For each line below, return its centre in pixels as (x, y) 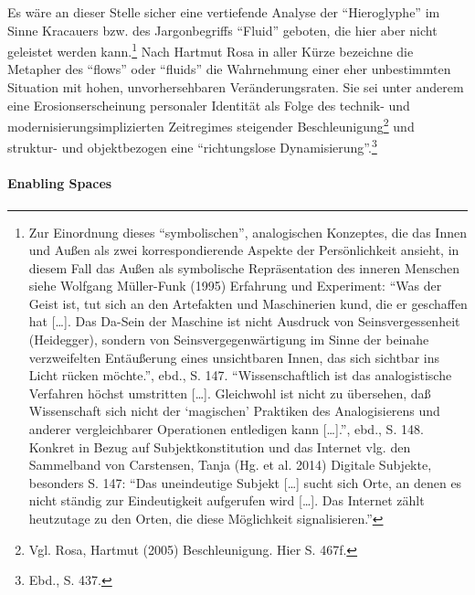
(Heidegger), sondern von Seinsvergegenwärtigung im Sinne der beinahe (229, 340)
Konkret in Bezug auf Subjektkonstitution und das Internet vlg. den (220, 446)
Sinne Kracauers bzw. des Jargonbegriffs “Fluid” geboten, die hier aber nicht (222, 30)
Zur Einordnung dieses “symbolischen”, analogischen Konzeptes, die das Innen (248, 232)
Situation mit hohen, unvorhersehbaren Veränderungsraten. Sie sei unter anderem (236, 87)
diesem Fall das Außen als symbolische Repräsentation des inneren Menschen (244, 267)
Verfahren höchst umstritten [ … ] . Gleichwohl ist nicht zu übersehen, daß (230, 393)
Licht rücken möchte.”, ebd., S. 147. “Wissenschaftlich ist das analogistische (240, 375)
